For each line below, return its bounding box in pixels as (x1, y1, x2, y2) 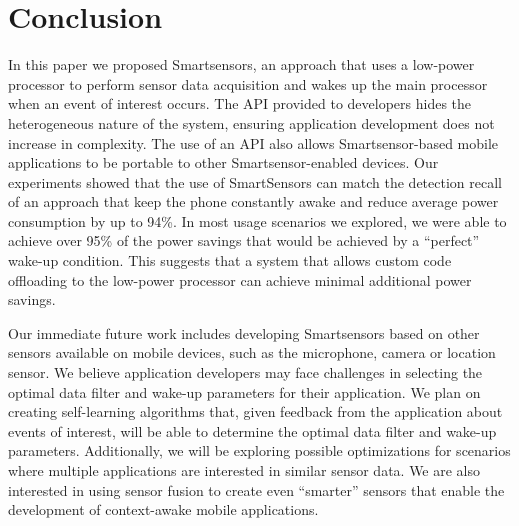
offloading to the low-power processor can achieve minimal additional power (8, 269, 472, 290)
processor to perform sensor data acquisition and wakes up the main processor (8, 73, 488, 94)
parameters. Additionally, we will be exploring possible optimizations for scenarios (8, 440, 511, 461)
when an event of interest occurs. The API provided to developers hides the (8, 93, 472, 114)
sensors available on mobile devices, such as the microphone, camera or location (8, 342, 496, 363)
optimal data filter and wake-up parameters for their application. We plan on (8, 381, 481, 402)
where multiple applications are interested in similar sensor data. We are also (8, 460, 481, 480)
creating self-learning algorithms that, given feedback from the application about (8, 401, 503, 422)
